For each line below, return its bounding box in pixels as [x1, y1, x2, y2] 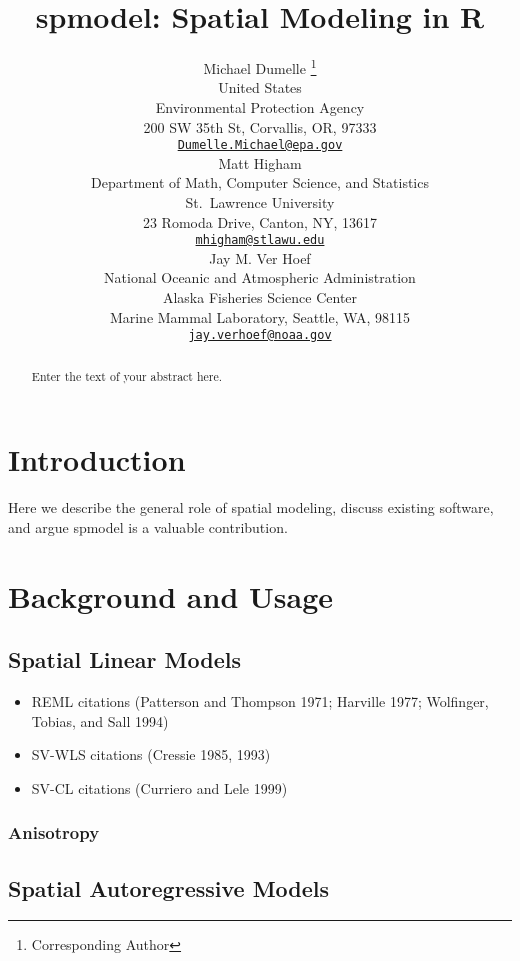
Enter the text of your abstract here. [31, 367, 223, 384]
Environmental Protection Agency [155, 96, 365, 117]
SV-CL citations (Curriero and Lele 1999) [31, 777, 288, 798]
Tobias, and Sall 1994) [31, 710, 169, 731]
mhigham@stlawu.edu [195, 233, 325, 248]
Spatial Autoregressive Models [8, 872, 330, 903]
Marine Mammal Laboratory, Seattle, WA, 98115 [109, 306, 411, 327]
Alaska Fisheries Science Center [162, 287, 358, 308]
